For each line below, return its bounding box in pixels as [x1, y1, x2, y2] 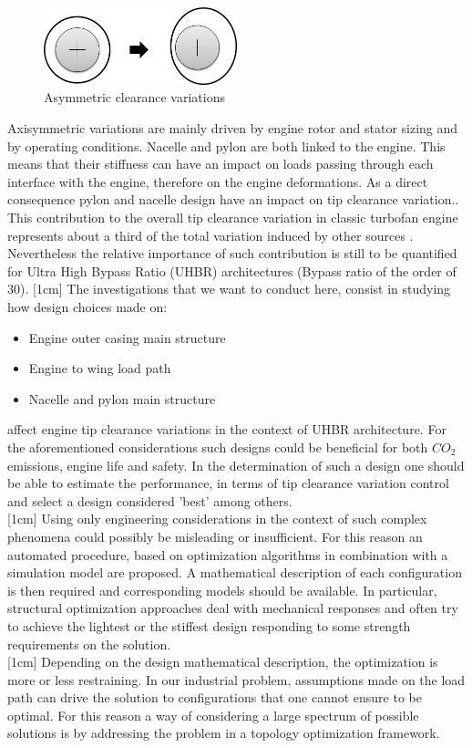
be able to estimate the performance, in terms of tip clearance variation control [7, 473, 449, 493]
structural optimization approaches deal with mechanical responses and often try [7, 598, 458, 618]
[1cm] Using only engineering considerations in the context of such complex [7, 509, 427, 528]
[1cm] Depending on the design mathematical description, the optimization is [7, 652, 438, 671]
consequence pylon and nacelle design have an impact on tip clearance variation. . [7, 190, 459, 209]
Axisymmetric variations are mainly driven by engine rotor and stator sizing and [7, 119, 458, 138]
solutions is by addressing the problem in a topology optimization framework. [7, 723, 440, 743]
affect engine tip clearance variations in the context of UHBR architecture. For [7, 420, 446, 439]
